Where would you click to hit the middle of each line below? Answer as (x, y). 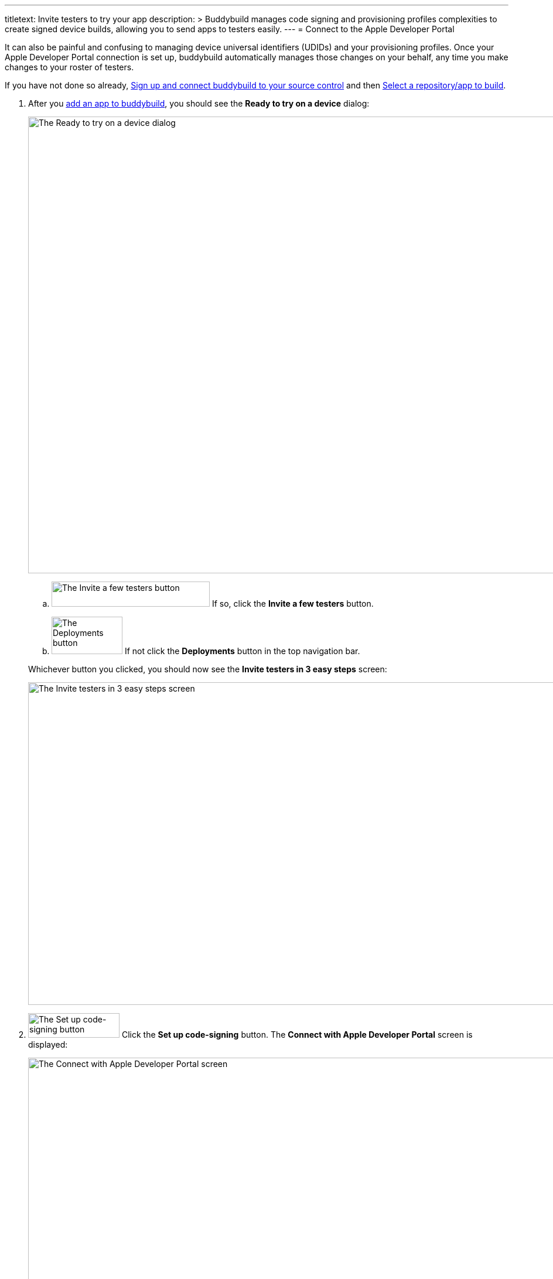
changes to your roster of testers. (69, 67)
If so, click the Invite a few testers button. (293, 603)
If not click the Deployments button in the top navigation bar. (242, 651)
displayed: (48, 1044)
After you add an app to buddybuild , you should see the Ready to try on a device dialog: (199, 103)
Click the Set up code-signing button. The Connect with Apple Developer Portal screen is (297, 1035)
